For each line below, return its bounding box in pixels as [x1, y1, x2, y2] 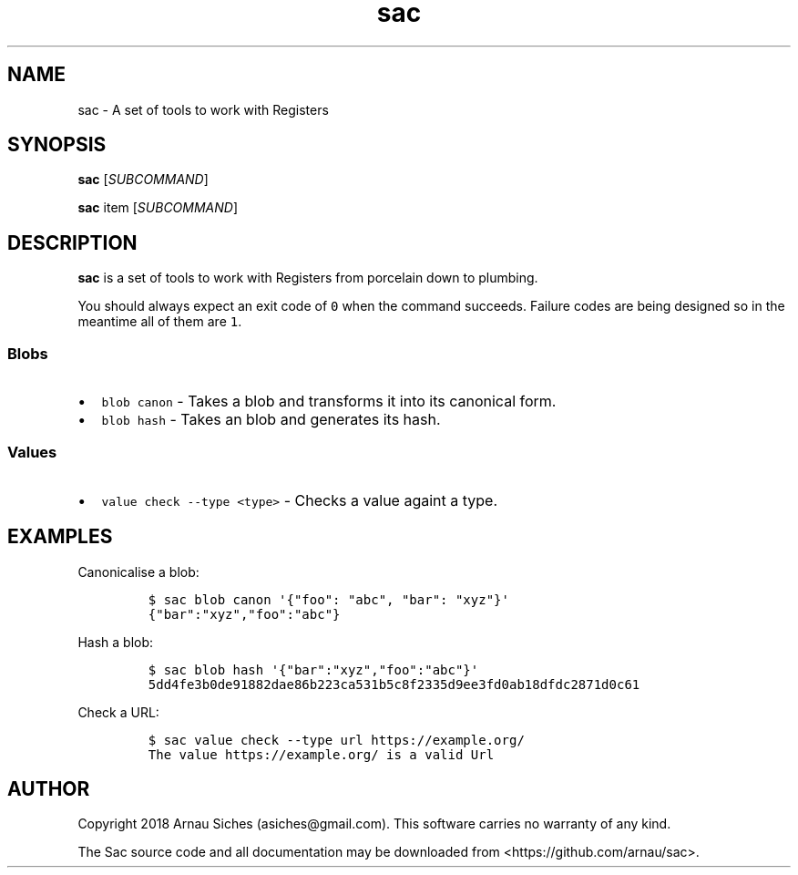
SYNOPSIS [7, 133, 107, 157]
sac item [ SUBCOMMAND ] [77, 200, 239, 216]
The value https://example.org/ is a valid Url [148, 746, 495, 762]
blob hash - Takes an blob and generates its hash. [101, 410, 441, 429]
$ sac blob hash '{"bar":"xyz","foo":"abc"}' [148, 662, 479, 677]
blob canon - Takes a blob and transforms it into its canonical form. [101, 392, 557, 411]
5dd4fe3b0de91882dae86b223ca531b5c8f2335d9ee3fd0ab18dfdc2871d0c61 [148, 676, 640, 692]
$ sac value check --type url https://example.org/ [148, 732, 525, 747]
